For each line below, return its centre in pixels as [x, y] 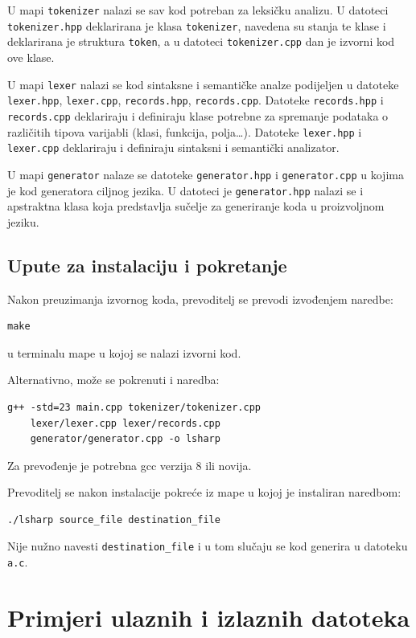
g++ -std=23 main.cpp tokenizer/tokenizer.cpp [134, 407]
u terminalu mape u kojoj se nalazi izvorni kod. [124, 352]
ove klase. [31, 57]
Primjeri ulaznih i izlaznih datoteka [209, 617]
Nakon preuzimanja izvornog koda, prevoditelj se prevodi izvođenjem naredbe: [200, 299]
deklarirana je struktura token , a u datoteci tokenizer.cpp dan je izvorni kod [201, 41]
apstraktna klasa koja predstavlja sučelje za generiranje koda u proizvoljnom [196, 206]
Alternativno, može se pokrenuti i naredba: [113, 380]
